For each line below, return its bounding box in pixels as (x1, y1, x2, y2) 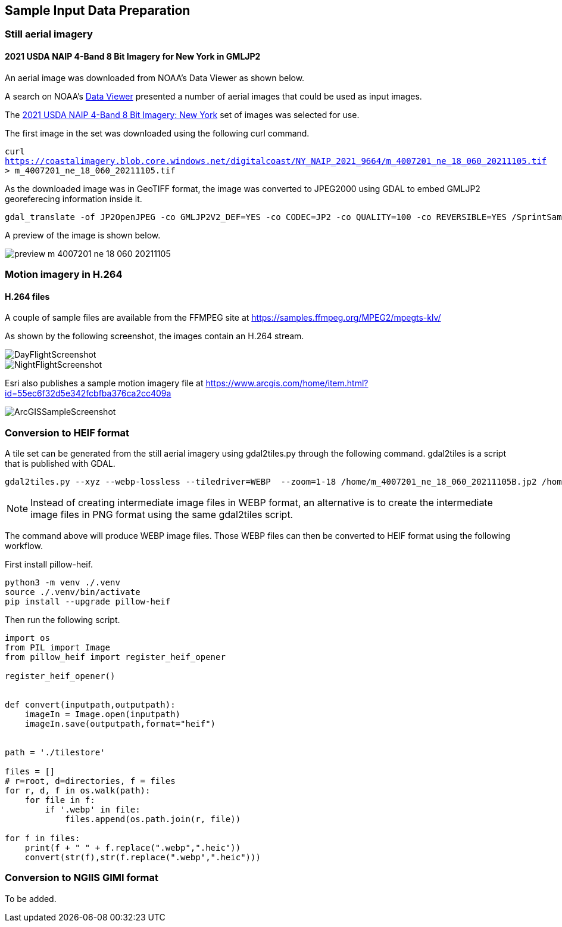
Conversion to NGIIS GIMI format (5, 872, 158, 884)
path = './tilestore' (5, 747, 105, 757)
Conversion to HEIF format (5, 426, 130, 439)
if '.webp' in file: (45, 804, 140, 814)
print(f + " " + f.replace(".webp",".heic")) (24, 842, 241, 852)
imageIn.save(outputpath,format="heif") (24, 718, 216, 728)
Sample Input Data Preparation (5, 3, 191, 18)
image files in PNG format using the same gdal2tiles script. (30, 508, 294, 520)
